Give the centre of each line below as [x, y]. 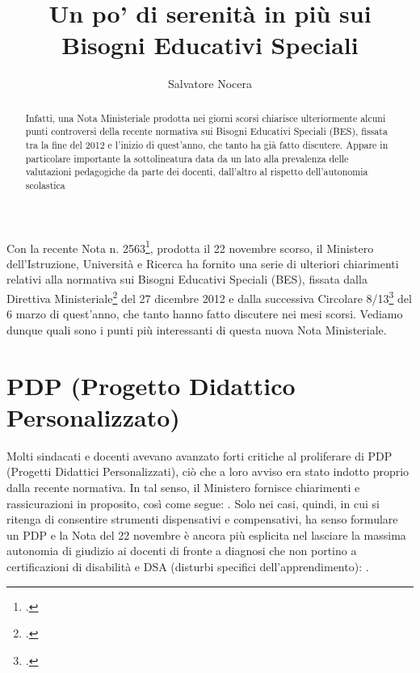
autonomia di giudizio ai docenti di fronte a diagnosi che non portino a [182, 551]
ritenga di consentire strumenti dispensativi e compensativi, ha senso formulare [202, 519]
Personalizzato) [93, 416]
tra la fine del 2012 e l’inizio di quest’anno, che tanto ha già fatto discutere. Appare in [207, 145]
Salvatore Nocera [210, 84]
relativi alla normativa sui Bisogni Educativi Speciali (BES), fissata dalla [187, 279]
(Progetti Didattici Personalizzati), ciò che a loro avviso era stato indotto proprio [208, 471]
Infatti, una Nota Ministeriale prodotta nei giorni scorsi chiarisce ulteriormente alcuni [206, 118]
